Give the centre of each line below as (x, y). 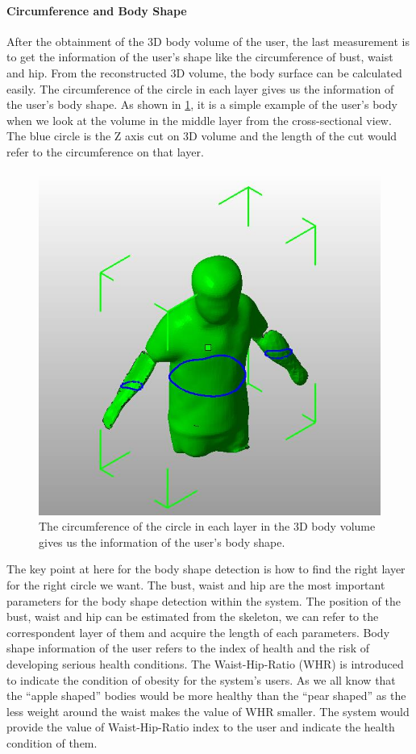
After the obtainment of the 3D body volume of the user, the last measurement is (208, 41)
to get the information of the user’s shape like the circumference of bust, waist (200, 57)
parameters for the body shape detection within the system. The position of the (204, 600)
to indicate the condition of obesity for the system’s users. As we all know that (201, 679)
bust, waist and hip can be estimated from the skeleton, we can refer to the (193, 617)
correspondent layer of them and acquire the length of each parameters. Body (198, 632)
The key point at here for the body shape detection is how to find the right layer (206, 569)
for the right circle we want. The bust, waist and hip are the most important (196, 585)
